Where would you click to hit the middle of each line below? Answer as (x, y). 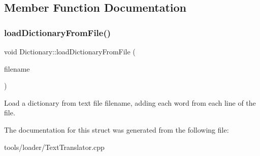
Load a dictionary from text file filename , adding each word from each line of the (130, 102)
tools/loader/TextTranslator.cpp (54, 147)
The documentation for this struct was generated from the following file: (117, 129)
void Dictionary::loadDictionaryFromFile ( (70, 51)
